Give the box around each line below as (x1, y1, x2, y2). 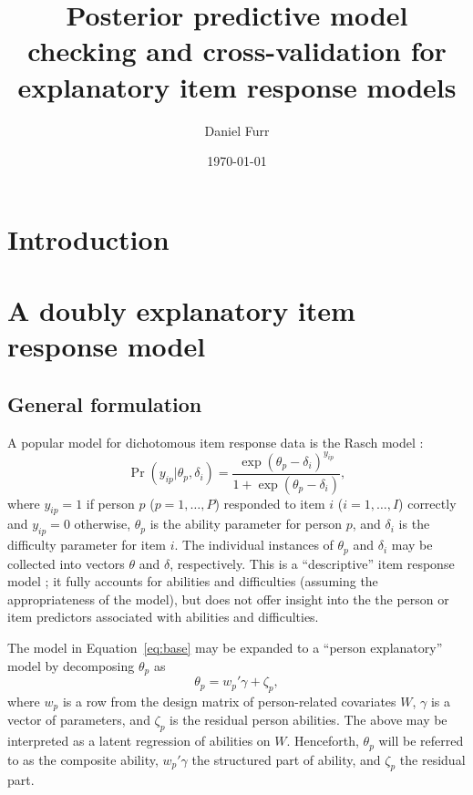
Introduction (7, 220, 170, 257)
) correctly (398, 493, 457, 512)
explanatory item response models (17, 67, 457, 105)
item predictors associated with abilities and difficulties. (7, 607, 319, 626)
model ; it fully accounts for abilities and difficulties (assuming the (7, 572, 378, 591)
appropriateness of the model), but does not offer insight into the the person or (7, 589, 449, 608)
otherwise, (74, 514, 131, 533)
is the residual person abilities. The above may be (170, 710, 447, 729)
